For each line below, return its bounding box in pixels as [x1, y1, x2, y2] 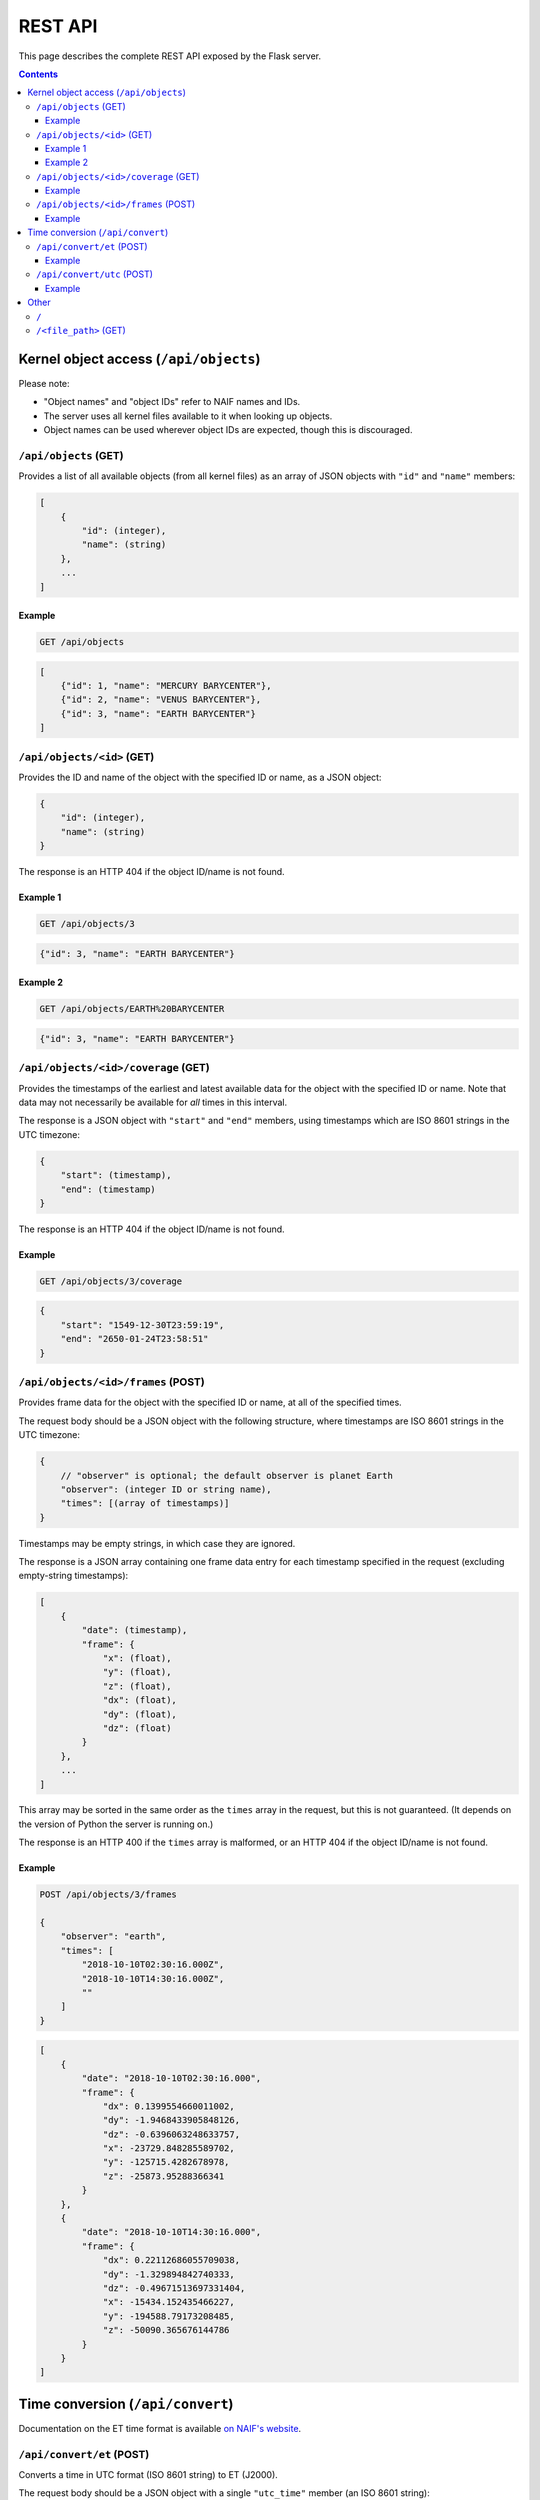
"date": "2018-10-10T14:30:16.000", [81, 2226, 262, 2238]
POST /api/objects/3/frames [39, 1889, 177, 1900]
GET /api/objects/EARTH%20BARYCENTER [39, 1003, 225, 1015]
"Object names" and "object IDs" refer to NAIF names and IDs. [43, 396, 301, 408]
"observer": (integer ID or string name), [60, 1483, 272, 1495]
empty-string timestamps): [18, 1570, 129, 1582]
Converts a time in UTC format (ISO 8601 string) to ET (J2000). [18, 2468, 279, 2480]
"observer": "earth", [60, 1931, 167, 1942]
